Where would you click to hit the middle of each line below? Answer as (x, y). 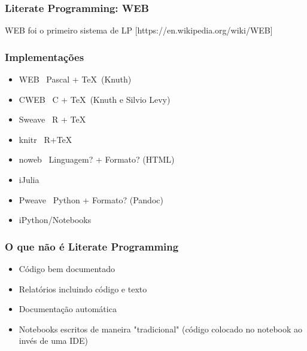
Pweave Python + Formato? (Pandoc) (91, 199)
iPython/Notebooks (55, 220)
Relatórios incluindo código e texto (83, 289)
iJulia (29, 179)
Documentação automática (68, 309)
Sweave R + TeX (52, 119)
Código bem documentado (67, 268)
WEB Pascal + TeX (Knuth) (75, 79)
